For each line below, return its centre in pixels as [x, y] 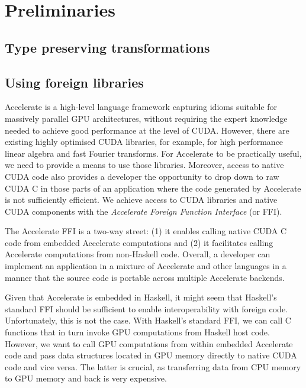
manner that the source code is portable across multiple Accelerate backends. [145, 277]
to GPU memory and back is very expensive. [86, 378]
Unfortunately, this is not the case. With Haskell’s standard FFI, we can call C [148, 320]
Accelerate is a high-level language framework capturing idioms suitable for [141, 107]
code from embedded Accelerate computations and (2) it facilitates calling [139, 242]
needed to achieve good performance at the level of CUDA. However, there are [147, 130]
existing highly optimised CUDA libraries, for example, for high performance [144, 142]
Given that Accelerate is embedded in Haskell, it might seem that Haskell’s [141, 297]
